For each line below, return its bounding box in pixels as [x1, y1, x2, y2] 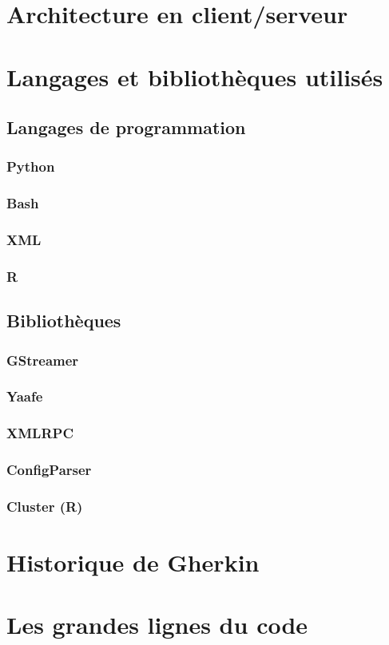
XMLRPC [6, 423, 73, 443]
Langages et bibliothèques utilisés [6, 60, 383, 93]
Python [6, 156, 55, 176]
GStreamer [6, 350, 79, 370]
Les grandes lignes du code [6, 608, 308, 641]
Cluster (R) [6, 496, 83, 516]
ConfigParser [6, 460, 92, 480]
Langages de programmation [6, 115, 246, 140]
